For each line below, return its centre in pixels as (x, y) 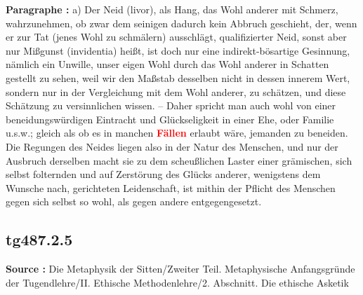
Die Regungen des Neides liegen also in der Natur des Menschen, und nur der (172, 146)
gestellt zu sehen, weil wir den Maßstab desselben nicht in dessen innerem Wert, (178, 77)
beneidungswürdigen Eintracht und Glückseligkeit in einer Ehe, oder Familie (170, 119)
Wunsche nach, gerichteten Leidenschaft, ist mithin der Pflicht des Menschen (171, 187)
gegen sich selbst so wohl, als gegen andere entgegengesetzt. (134, 201)
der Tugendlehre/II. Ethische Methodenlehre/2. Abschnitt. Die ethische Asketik (177, 282)
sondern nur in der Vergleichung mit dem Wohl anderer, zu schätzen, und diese (176, 91)
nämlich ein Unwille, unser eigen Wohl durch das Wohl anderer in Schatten (167, 64)
